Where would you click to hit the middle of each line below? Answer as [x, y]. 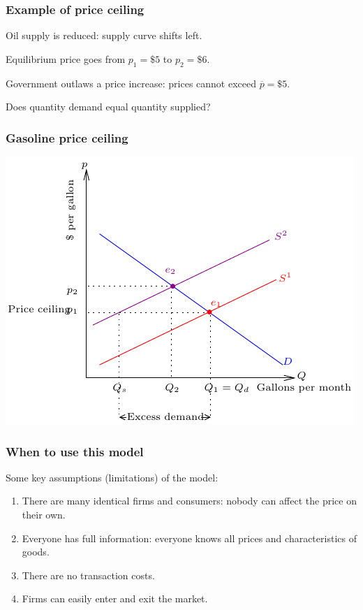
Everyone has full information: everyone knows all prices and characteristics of [189, 538]
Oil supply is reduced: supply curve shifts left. [104, 35]
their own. [44, 515]
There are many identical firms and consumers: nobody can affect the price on [189, 501]
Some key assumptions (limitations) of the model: [112, 477]
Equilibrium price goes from [66, 58]
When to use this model [75, 451]
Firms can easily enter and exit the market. [115, 598]
